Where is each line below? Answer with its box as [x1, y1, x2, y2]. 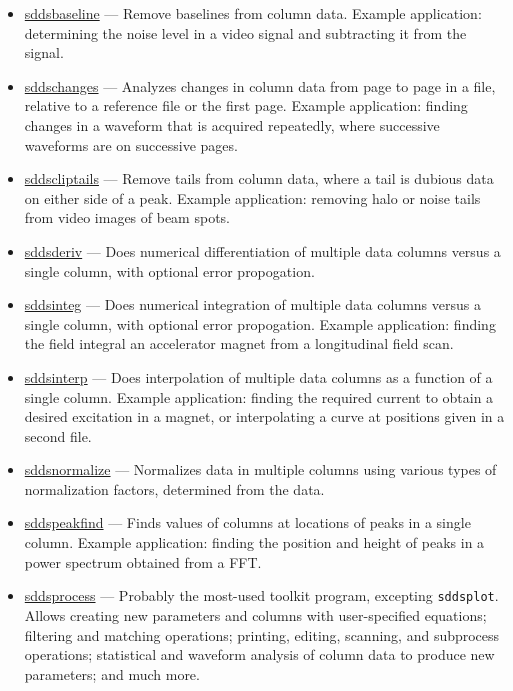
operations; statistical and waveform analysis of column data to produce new [24, 644, 495, 665]
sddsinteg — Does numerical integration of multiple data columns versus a [24, 294, 481, 315]
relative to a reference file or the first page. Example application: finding [24, 95, 468, 116]
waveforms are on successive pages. [24, 134, 238, 155]
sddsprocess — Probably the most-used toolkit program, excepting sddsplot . [24, 585, 499, 606]
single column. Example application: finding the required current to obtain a [24, 386, 494, 407]
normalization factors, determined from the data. [24, 478, 325, 499]
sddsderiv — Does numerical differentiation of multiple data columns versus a [24, 240, 501, 261]
